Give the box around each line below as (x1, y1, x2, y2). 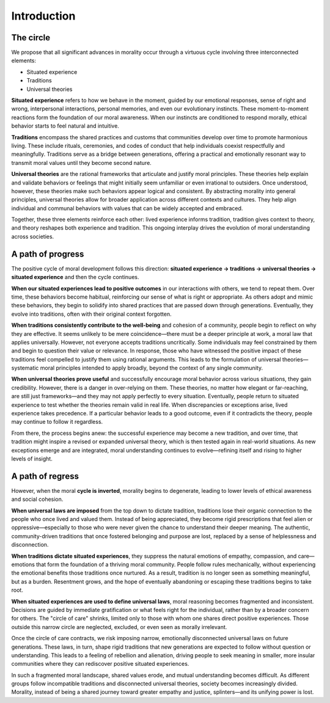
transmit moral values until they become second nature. (11, 159, 152, 166)
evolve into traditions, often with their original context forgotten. (11, 310, 172, 318)
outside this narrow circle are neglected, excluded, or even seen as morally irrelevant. (11, 623, 227, 630)
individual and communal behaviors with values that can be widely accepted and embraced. (11, 205, 243, 212)
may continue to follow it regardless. (11, 418, 103, 426)
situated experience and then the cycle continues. (11, 274, 139, 281)
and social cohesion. (11, 495, 64, 503)
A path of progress (11, 249, 84, 259)
